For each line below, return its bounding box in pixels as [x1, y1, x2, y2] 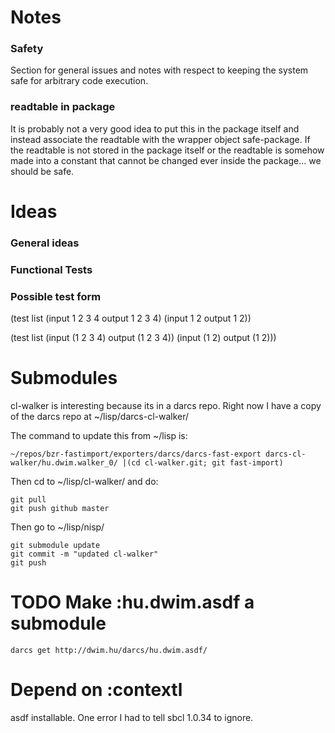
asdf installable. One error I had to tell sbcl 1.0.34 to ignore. [10, 711, 254, 723]
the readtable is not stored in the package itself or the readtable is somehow [10, 144, 325, 156]
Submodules [10, 367, 118, 390]
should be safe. [10, 165, 75, 177]
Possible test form [10, 289, 102, 303]
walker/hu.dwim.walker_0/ [10, 458, 118, 468]
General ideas [10, 236, 80, 250]
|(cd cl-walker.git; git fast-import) [121, 458, 284, 468]
